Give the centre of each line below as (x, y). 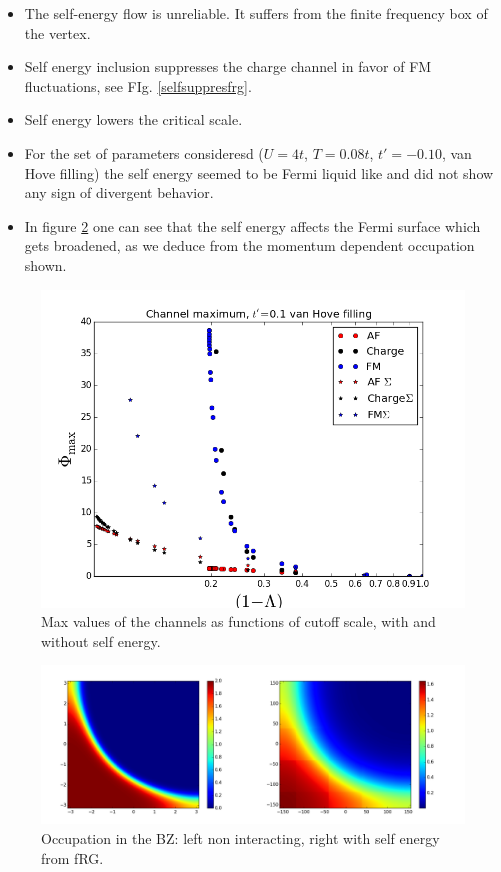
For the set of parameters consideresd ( (144, 152)
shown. (45, 264)
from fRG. (72, 857)
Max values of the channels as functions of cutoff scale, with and (238, 621)
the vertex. (57, 32)
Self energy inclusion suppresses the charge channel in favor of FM (228, 66)
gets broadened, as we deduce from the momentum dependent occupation (249, 245)
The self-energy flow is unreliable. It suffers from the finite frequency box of (256, 13)
